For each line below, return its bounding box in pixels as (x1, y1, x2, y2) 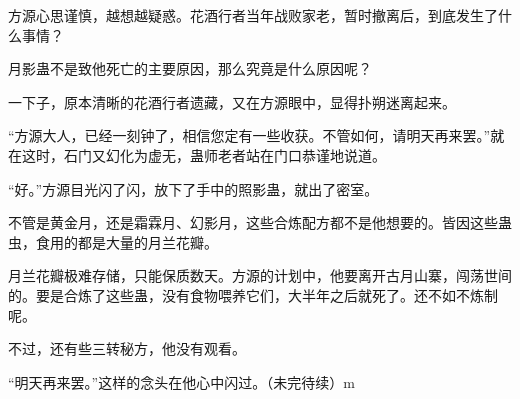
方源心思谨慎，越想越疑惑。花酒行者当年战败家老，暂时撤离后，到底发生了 (8, 5, 498, 25)
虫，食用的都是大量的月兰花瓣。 (8, 231, 218, 252)
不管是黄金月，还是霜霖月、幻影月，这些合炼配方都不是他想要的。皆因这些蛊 (8, 212, 512, 233)
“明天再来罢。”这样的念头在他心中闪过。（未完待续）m (8, 371, 355, 392)
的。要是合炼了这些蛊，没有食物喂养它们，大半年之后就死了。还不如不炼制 (8, 284, 498, 305)
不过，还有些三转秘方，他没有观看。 (8, 338, 246, 359)
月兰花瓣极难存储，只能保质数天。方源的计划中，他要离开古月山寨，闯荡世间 (8, 265, 512, 286)
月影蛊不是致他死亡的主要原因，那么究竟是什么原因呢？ (8, 58, 372, 79)
